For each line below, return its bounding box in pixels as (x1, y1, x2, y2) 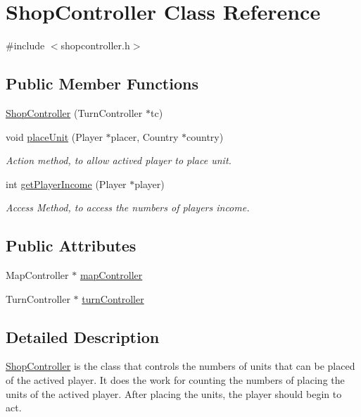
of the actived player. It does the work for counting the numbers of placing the (6, 373, 345, 387)
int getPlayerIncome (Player (6, 176, 127, 191)
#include (6, 38, 45, 53)
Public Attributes (6, 235, 137, 256)
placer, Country (110, 129, 179, 144)
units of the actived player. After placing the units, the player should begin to (6, 386, 342, 401)
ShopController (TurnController (6, 105, 143, 120)
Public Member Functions (6, 73, 198, 94)
